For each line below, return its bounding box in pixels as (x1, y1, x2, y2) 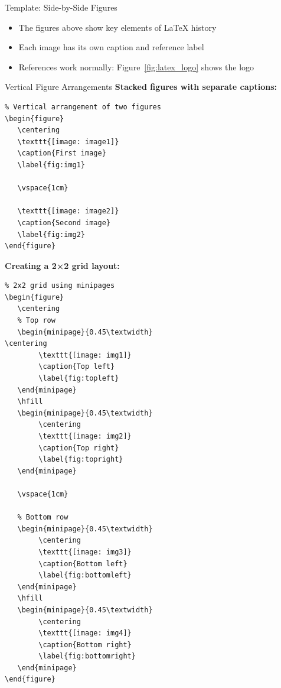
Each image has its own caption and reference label (18, 41, 204, 53)
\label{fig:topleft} (38, 374, 119, 383)
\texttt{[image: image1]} (17, 137, 119, 146)
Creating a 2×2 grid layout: (5, 259, 120, 271)
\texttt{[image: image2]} (17, 207, 119, 216)
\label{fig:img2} (17, 230, 86, 239)
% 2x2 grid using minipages (5, 281, 115, 290)
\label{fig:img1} (17, 160, 86, 169)
